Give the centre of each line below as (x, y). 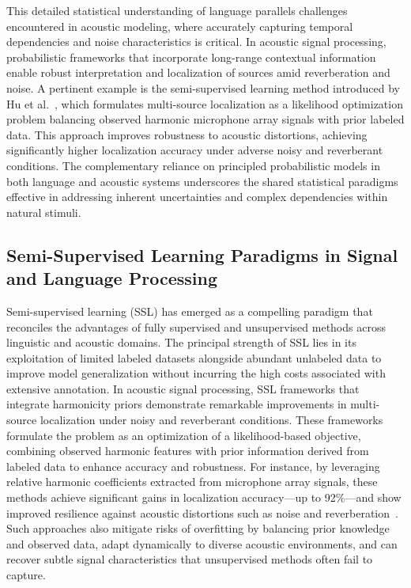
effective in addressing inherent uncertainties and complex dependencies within (197, 197)
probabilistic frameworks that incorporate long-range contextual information (191, 57)
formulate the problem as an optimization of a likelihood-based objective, (184, 435)
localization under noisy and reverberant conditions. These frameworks (211, 420)
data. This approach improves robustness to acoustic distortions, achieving (187, 134)
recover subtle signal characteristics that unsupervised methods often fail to (190, 559)
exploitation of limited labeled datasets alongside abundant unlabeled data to (194, 357)
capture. (26, 575)
